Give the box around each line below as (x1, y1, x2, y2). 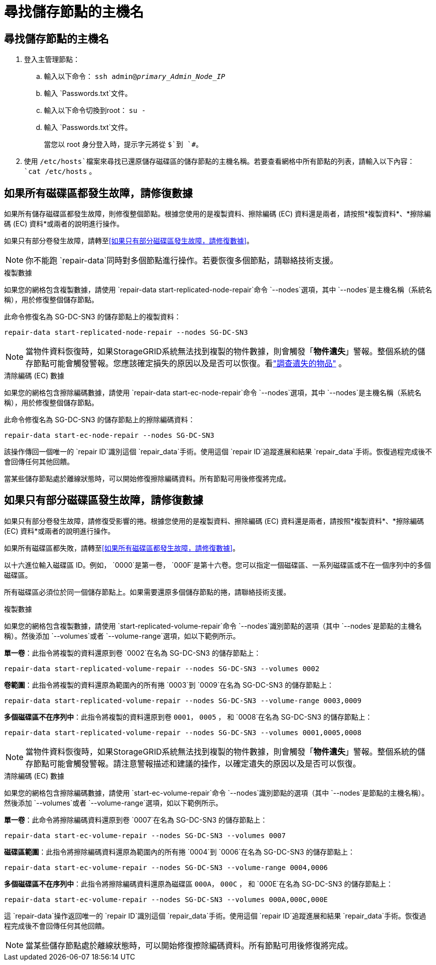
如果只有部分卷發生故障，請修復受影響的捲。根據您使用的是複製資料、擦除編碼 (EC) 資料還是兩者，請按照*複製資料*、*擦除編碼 (4, 516, 424, 525)
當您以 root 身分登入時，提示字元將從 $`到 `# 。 (44, 140, 203, 149)
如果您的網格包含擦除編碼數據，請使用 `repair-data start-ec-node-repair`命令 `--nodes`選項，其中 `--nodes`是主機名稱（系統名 (4, 388, 422, 397)
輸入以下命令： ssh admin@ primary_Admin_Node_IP (44, 72, 225, 81)
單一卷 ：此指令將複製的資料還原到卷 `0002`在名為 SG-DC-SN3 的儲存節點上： (4, 648, 261, 657)
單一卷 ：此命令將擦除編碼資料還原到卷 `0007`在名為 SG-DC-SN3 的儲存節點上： (4, 815, 267, 824)
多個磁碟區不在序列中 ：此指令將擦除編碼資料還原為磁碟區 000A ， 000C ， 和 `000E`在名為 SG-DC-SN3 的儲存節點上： (4, 879, 393, 888)
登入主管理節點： (24, 55, 80, 64)
